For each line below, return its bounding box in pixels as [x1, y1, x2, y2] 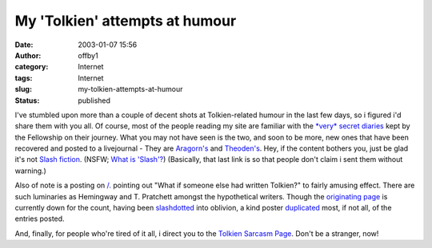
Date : [14, 40, 34, 49]
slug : [14, 85, 32, 94]
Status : [14, 96, 40, 105]
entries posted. [14, 214, 65, 223]
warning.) [14, 166, 47, 175]
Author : [14, 50, 42, 60]
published [78, 96, 111, 105]
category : [14, 62, 49, 72]
